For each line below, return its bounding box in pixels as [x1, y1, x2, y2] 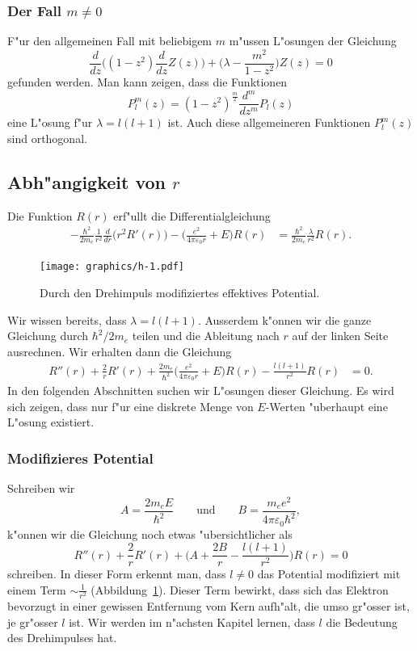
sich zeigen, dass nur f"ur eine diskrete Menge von [7, 397, 254, 414]
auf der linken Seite [292, 327, 389, 344]
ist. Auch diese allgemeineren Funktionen [167, 114, 371, 131]
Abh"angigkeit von [7, 169, 166, 194]
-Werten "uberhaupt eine [265, 397, 388, 414]
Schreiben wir [7, 480, 75, 497]
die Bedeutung [326, 613, 398, 630]
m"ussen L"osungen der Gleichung [229, 32, 397, 49]
